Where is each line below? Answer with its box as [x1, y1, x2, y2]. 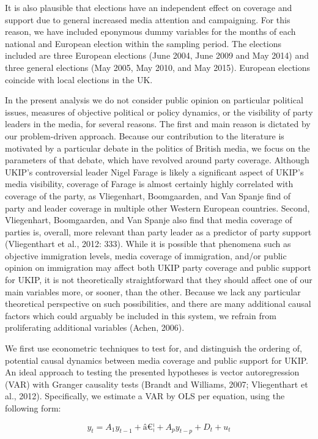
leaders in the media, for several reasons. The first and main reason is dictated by [5, 117, 311, 130]
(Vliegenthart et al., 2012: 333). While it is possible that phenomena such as [5, 237, 291, 250]
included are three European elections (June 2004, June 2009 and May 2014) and [5, 49, 309, 62]
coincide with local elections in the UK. [5, 73, 153, 86]
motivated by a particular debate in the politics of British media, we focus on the [5, 141, 310, 154]
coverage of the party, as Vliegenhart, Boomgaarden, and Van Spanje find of [5, 189, 291, 202]
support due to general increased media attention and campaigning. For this [5, 13, 290, 26]
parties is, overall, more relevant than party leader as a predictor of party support [5, 225, 312, 238]
